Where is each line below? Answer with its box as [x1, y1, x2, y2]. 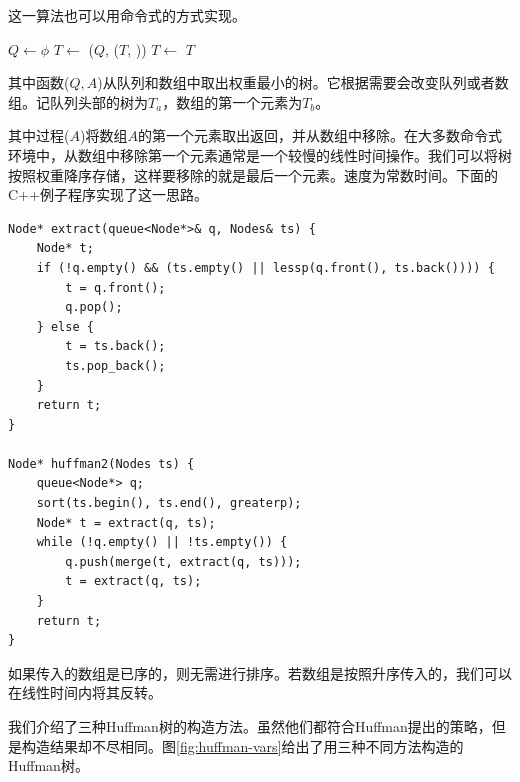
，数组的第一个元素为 [162, 91, 303, 112]
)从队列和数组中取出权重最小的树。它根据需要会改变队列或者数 [97, 72, 509, 93]
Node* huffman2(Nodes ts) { [8, 456, 195, 471]
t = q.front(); [65, 280, 166, 295]
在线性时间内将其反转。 [8, 682, 162, 703]
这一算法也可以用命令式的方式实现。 [8, 5, 246, 25]
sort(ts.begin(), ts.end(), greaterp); [36, 496, 302, 511]
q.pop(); [65, 300, 123, 315]
